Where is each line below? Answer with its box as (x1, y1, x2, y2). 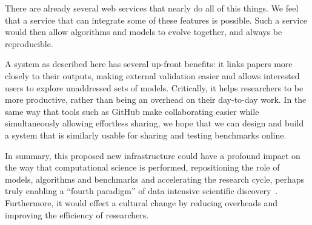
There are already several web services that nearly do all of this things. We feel (5, 2, 299, 14)
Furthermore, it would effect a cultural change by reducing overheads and (5, 196, 278, 209)
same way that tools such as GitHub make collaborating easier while (5, 105, 259, 117)
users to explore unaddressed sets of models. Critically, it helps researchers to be (5, 81, 304, 94)
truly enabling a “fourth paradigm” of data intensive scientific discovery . (5, 184, 278, 197)
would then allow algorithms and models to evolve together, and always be (5, 25, 282, 38)
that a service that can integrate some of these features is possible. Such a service (5, 13, 307, 26)
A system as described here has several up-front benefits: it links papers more (5, 57, 293, 70)
